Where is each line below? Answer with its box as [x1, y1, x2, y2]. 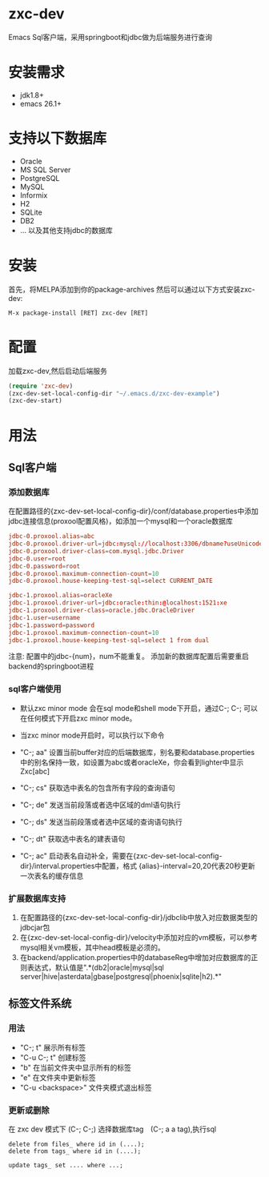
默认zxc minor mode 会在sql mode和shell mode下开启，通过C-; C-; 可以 [19, 703, 258, 713]
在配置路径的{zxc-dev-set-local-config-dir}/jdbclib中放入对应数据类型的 [19, 913, 258, 922]
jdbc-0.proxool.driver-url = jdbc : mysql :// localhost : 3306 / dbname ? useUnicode [8, 540, 263, 548]
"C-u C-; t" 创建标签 [19, 1052, 86, 1062]
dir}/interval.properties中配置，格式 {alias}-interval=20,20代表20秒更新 [19, 861, 255, 870]
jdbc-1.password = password [8, 621, 94, 629]
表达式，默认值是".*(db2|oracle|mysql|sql [26, 962, 164, 973]
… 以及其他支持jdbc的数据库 [19, 225, 114, 235]
